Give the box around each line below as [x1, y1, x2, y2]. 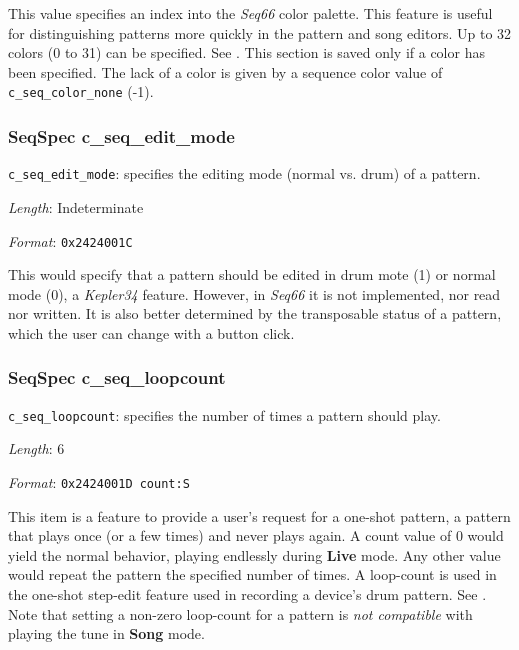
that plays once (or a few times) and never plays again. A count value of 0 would [8, 525, 504, 546]
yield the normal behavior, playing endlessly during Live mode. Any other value [8, 544, 501, 565]
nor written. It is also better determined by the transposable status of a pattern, [8, 303, 502, 324]
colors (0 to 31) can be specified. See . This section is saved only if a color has [8, 42, 485, 63]
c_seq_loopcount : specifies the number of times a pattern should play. [8, 404, 441, 425]
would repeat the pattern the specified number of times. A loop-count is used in [8, 564, 497, 585]
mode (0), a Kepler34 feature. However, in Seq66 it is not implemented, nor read [8, 283, 501, 304]
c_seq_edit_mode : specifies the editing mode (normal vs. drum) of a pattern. [8, 163, 481, 184]
